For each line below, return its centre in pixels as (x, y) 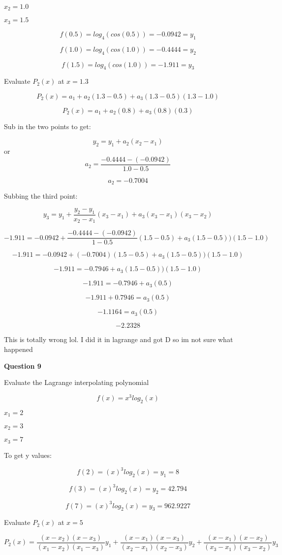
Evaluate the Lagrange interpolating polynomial (77, 382)
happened (18, 349)
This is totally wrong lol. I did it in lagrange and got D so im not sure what (119, 339)
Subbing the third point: (41, 196)
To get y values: (28, 455)
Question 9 (23, 365)
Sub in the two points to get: (47, 126)
